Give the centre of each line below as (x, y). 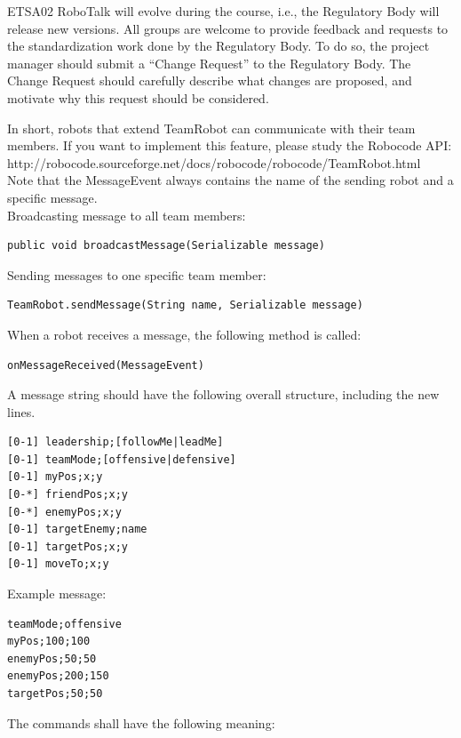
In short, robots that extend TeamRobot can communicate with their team (211, 128)
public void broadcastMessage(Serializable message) (166, 246)
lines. (21, 411)
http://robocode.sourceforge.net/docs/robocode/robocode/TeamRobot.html (214, 162)
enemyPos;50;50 (52, 658)
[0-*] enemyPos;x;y (64, 512)
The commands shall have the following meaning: (141, 722)
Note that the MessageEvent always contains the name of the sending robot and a (230, 180)
